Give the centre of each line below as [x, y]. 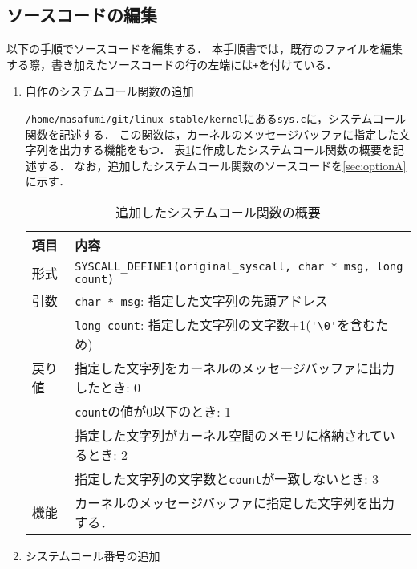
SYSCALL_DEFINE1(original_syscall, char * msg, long [239, 267]
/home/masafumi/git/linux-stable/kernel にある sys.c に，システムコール [216, 118]
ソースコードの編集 [82, 15]
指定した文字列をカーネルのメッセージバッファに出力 [235, 368]
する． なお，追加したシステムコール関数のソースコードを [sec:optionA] [221, 165]
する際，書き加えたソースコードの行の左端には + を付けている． [172, 64]
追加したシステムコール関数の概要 [218, 213]
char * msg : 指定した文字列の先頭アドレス [201, 301]
